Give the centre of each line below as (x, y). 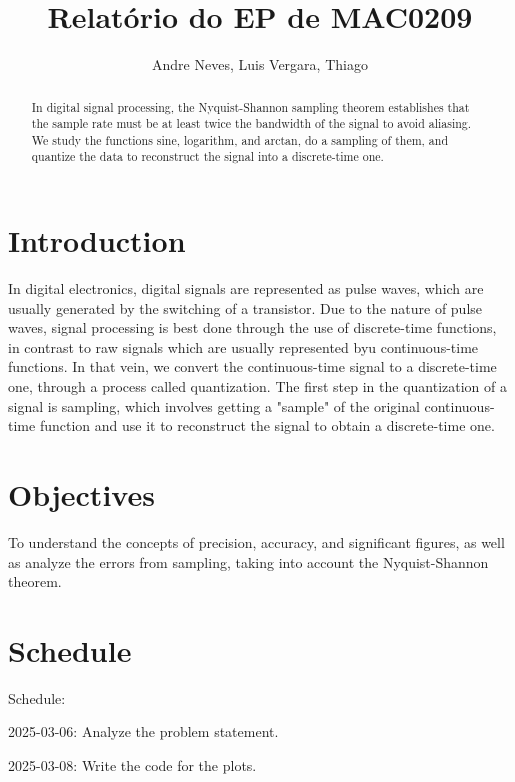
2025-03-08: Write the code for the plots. (132, 765)
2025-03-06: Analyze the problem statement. (143, 731)
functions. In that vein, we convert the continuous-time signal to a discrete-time (252, 366)
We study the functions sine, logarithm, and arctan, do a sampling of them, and (240, 139)
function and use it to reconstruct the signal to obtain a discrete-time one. (267, 425)
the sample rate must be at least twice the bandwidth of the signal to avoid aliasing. (251, 123)
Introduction (97, 240)
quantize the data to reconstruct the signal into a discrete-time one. (207, 156)
